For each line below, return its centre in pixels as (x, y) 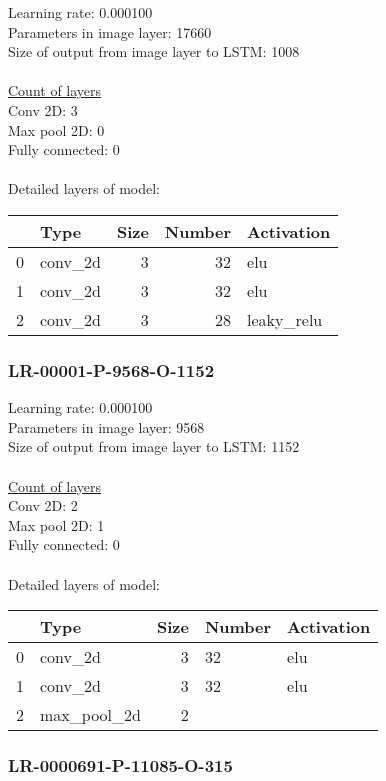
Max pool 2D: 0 (56, 129)
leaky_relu (285, 319)
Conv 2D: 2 (43, 505)
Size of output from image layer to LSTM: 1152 (154, 446)
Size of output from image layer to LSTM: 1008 (154, 51)
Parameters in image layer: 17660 (110, 31)
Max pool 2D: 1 (56, 524)
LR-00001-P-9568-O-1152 (111, 369)
